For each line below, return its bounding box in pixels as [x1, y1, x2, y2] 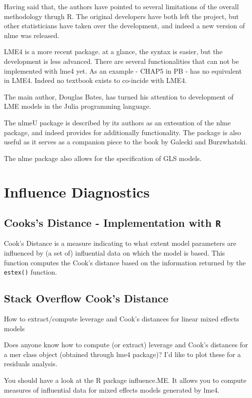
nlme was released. [4, 30, 59, 40]
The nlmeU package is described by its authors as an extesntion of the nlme [4, 117, 231, 127]
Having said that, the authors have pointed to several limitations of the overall [4, 1, 239, 11]
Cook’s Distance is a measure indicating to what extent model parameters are [4, 238, 236, 248]
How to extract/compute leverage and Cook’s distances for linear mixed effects [4, 314, 239, 324]
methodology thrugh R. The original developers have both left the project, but [4, 11, 239, 21]
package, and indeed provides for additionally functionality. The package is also [4, 127, 241, 137]
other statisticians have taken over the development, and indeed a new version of [4, 20, 245, 31]
